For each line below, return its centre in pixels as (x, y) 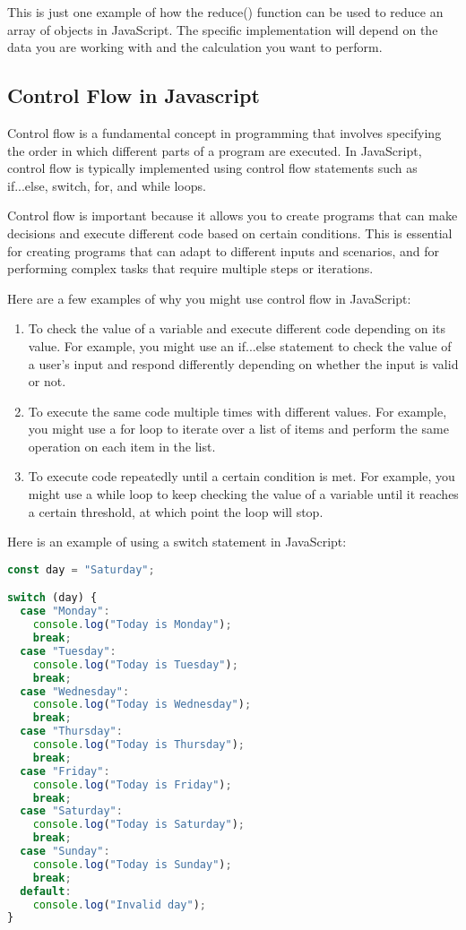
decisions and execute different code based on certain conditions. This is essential (230, 232)
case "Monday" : (65, 611)
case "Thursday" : (71, 732)
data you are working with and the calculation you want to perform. (195, 47)
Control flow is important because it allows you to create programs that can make (233, 215)
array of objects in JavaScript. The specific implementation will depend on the (223, 29)
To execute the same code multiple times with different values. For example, (237, 411)
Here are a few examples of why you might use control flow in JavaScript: (209, 298)
